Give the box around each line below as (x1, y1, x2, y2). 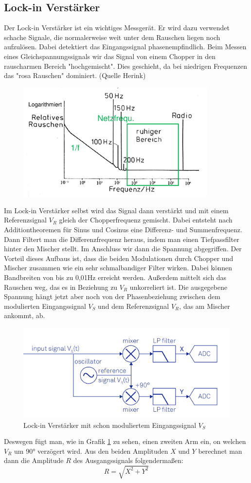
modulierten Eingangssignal (4, 301, 86, 311)
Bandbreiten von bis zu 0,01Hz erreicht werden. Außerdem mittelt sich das (4, 272, 227, 282)
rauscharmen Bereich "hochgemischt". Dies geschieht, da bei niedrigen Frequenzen (4, 60, 247, 71)
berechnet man (198, 445, 242, 456)
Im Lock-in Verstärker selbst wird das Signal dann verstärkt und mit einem (4, 205, 229, 215)
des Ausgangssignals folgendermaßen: (73, 455, 183, 465)
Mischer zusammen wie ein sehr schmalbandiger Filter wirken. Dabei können (4, 262, 233, 273)
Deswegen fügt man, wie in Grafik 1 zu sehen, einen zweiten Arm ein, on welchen (4, 436, 246, 446)
